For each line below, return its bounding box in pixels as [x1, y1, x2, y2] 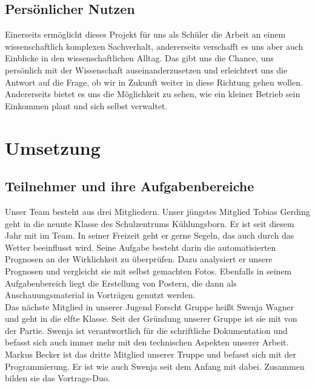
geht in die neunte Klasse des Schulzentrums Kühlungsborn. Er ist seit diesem [5, 217, 294, 230]
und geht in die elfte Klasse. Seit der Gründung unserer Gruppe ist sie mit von [5, 312, 297, 325]
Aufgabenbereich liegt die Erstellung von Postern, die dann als [5, 276, 237, 289]
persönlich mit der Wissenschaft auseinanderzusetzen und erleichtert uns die [5, 63, 288, 76]
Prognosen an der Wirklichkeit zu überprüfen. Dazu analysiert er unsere [5, 253, 273, 265]
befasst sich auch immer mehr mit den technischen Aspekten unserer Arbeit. [5, 336, 289, 349]
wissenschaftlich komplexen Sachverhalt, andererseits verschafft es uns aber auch [5, 39, 303, 52]
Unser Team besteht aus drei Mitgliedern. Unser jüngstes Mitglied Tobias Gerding [5, 205, 310, 217]
